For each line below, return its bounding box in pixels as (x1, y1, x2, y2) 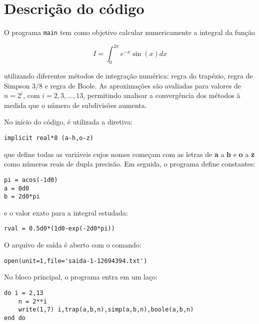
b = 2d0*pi (4, 193, 40, 200)
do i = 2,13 (4, 289, 43, 296)
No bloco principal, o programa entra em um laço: (4, 271, 157, 282)
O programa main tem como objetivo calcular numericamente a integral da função (4, 27, 255, 37)
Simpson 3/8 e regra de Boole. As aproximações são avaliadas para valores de (4, 80, 241, 90)
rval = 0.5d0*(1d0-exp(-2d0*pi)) (4, 225, 115, 232)
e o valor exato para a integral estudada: (4, 207, 128, 217)
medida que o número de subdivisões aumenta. (4, 99, 147, 110)
